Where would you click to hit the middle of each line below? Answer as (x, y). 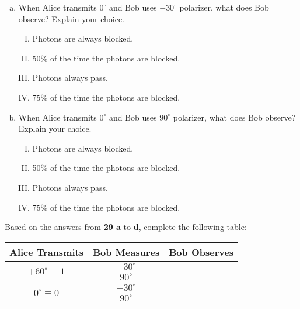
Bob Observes (201, 252)
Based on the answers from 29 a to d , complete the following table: (126, 227)
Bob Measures (126, 252)
